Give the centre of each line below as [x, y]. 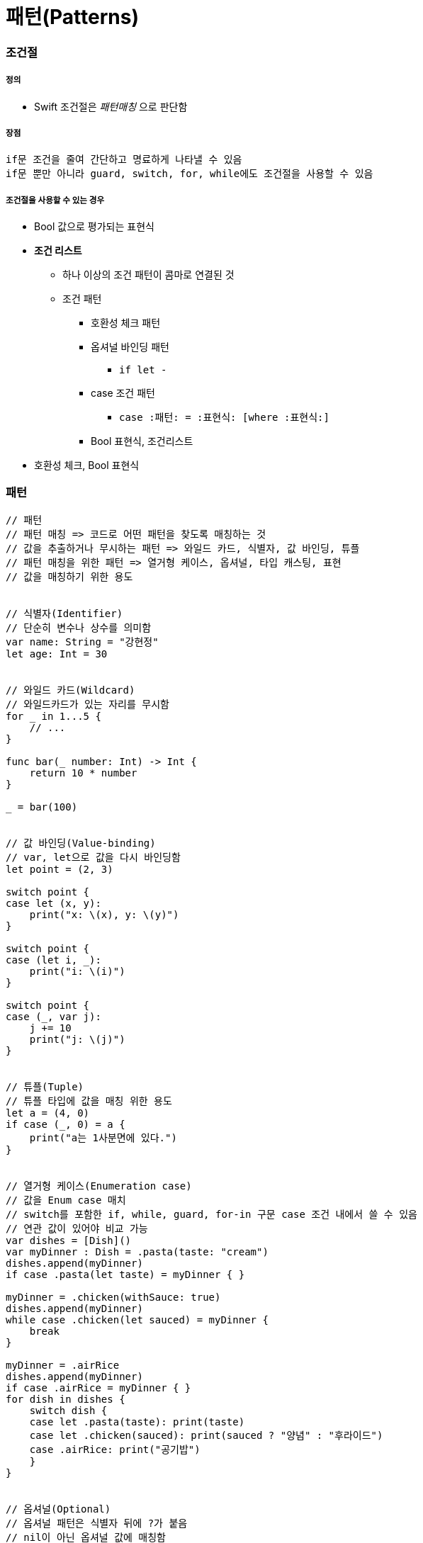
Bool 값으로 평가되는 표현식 [94, 227]
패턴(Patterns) [73, 17]
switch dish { [68, 1410]
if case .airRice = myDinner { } [98, 1387]
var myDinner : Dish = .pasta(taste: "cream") [137, 1251]
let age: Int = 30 [57, 654]
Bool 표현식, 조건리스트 [142, 441]
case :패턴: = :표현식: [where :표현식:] [224, 418]
